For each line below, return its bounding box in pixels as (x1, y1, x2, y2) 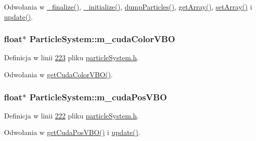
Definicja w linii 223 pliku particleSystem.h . (4, 52, 139, 63)
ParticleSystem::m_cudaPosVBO (29, 90, 167, 103)
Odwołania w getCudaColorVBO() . (4, 69, 113, 79)
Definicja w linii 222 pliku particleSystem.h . (4, 110, 139, 120)
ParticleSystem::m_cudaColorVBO (29, 33, 176, 45)
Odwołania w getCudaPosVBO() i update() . (4, 127, 140, 137)
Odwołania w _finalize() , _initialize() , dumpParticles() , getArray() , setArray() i (4, 2, 252, 12)
